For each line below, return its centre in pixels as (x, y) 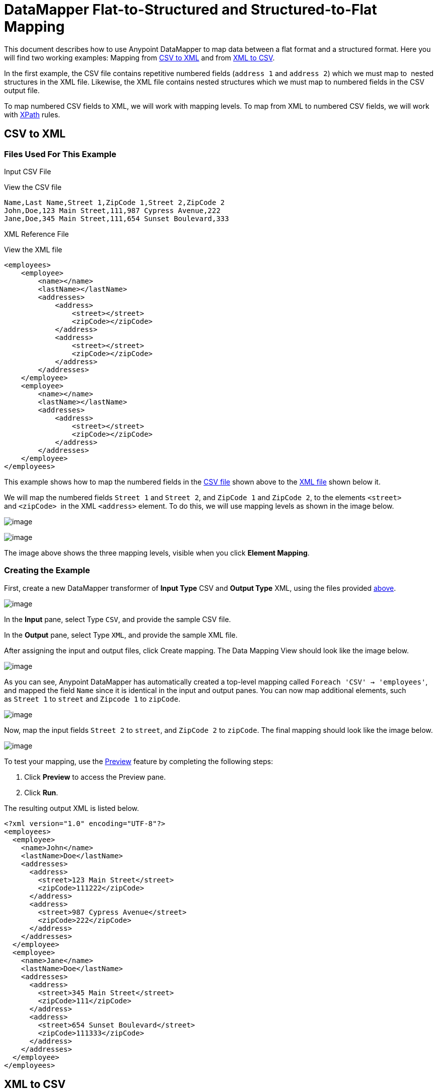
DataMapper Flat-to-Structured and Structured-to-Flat (191, 10)
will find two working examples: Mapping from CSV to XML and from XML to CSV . (139, 57)
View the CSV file (33, 187)
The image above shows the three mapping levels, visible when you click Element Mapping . (157, 553)
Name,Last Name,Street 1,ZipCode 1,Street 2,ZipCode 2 (115, 202)
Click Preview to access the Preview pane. (95, 777)
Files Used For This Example (60, 154)
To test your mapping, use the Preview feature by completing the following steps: (139, 761)
